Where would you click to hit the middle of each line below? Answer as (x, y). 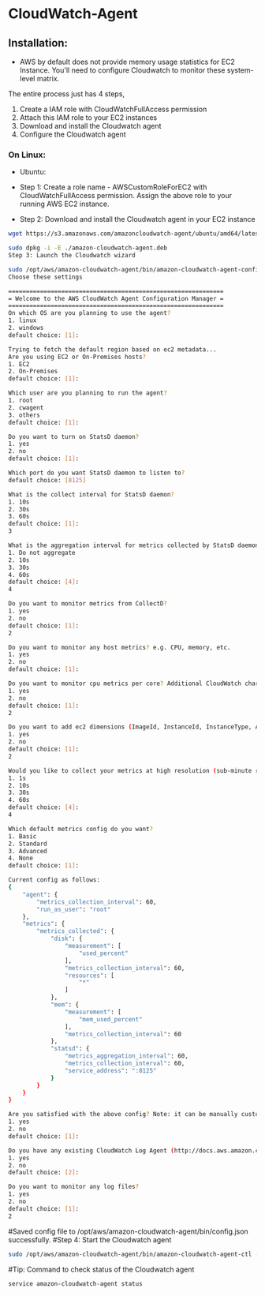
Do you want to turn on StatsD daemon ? (74, 436)
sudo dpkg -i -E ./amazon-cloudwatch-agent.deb (88, 248)
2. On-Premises (33, 372)
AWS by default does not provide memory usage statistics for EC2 (127, 62)
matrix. (48, 79)
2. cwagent (26, 407)
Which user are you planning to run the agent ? (88, 393)
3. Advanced (28, 851)
